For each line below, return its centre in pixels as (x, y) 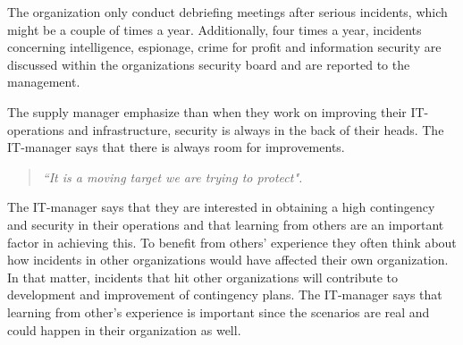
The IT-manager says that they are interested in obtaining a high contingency (221, 207)
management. (44, 82)
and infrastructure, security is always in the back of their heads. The (256, 129)
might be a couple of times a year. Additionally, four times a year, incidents (215, 29)
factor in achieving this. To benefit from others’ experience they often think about (232, 242)
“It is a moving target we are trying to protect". (173, 177)
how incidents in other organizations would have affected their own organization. (228, 260)
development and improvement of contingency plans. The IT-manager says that (225, 295)
